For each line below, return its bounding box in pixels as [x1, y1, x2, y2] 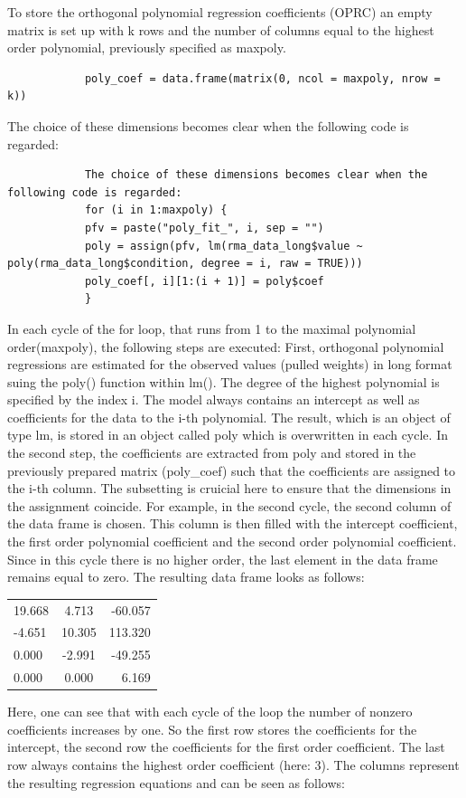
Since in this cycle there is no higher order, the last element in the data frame [7, 549, 438, 568]
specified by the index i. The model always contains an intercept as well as [7, 390, 420, 409]
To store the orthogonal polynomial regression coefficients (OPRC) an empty [7, 3, 433, 21]
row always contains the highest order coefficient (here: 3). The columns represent [7, 755, 460, 774]
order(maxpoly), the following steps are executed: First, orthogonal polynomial [7, 337, 444, 356]
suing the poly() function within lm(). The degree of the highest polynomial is [7, 372, 440, 391]
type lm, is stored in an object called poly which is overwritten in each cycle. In [7, 425, 448, 444]
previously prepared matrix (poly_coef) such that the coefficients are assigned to [7, 461, 456, 480]
